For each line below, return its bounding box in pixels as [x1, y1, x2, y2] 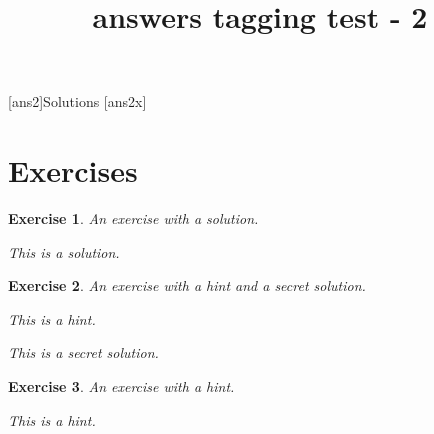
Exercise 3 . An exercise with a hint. [8, 376, 235, 397]
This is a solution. [8, 241, 120, 262]
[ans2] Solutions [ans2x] [8, 91, 147, 112]
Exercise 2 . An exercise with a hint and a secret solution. [8, 275, 366, 296]
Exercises [8, 150, 138, 191]
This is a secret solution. [8, 342, 159, 363]
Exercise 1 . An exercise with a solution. [8, 208, 259, 229]
